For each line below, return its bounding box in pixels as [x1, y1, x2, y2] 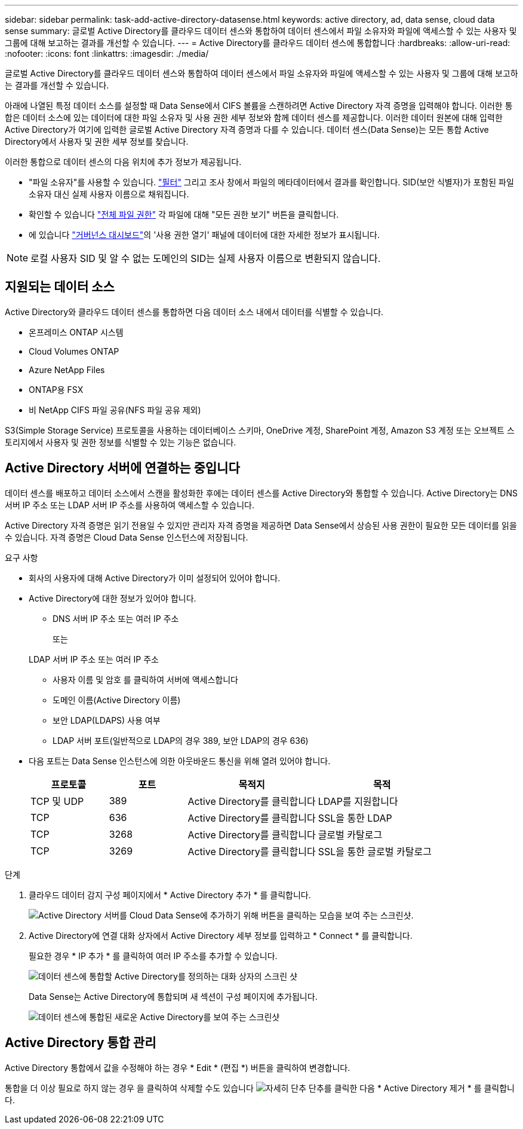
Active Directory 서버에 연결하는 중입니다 [5, 460, 240, 476]
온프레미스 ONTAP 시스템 [29, 327, 124, 337]
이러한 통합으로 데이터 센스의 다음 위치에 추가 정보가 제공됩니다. [5, 157, 242, 167]
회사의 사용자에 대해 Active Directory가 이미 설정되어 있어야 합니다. [29, 572, 281, 583]
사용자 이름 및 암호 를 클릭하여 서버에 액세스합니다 [53, 674, 238, 685]
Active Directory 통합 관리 [5, 1035, 156, 1051]
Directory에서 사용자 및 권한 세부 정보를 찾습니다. [5, 136, 189, 147]
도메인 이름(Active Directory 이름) [53, 694, 181, 705]
